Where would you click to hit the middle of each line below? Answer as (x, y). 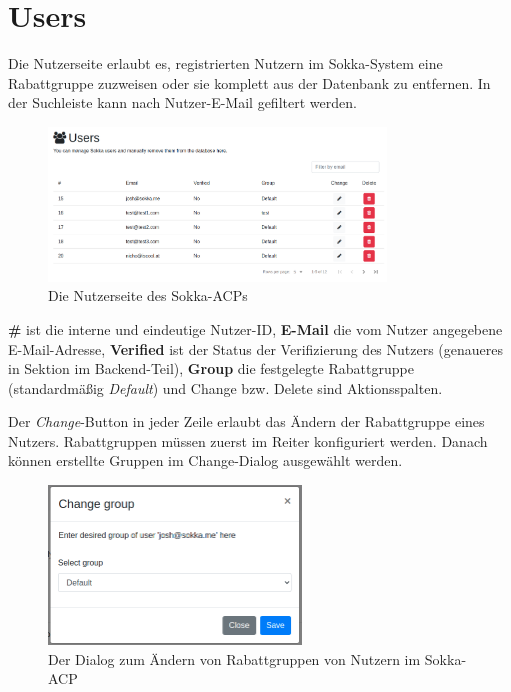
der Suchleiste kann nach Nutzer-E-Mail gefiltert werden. (182, 102)
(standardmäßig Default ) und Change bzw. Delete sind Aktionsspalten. (225, 387)
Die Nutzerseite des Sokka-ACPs (148, 295)
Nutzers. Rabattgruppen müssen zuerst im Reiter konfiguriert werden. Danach (248, 440)
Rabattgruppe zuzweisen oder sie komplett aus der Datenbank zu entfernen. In (249, 82)
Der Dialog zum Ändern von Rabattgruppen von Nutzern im (234, 658)
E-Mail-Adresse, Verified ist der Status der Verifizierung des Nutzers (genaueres (256, 348)
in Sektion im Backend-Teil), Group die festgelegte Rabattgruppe (211, 368)
